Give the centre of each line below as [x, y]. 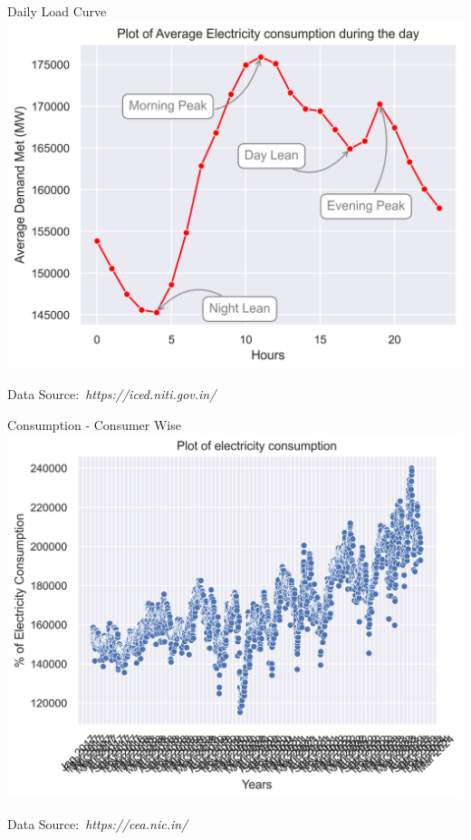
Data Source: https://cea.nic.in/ [98, 823]
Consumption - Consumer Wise [94, 424]
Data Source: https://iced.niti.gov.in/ [112, 394]
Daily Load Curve [57, 11]
